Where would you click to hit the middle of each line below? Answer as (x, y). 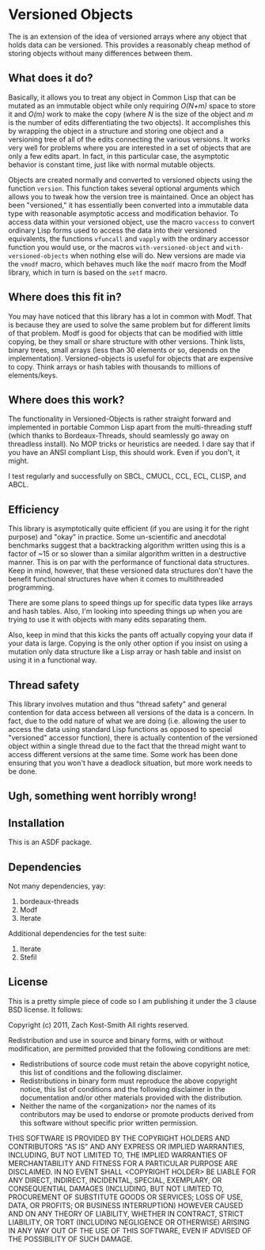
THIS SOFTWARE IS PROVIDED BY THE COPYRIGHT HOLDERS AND (119, 1138)
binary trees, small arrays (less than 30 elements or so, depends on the (124, 350)
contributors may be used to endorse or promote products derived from (136, 1114)
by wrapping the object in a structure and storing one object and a (116, 131)
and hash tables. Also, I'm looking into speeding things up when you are (125, 612)
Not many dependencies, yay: (57, 886)
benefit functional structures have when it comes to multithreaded (116, 579)
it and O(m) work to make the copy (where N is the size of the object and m (131, 114)
